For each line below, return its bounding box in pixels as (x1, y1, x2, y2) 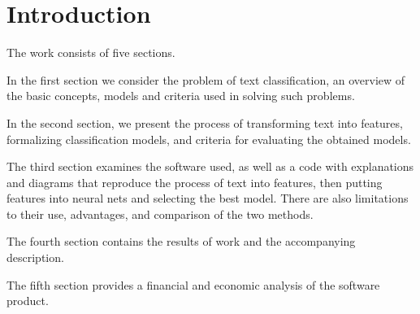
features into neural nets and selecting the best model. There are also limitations (6, 190, 409, 207)
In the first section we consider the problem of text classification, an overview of (6, 71, 405, 88)
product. (6, 292, 49, 309)
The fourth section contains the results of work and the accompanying (6, 233, 356, 250)
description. (6, 249, 64, 266)
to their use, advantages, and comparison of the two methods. (6, 205, 314, 222)
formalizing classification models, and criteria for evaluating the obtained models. (6, 130, 411, 147)
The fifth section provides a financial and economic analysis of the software (6, 276, 380, 293)
